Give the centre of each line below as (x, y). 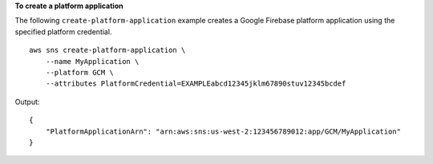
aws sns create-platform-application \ (107, 50)
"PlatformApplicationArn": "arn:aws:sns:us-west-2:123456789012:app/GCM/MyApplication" (223, 131)
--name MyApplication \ (92, 61)
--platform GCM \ (79, 72)
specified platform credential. (63, 31)
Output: (27, 102)
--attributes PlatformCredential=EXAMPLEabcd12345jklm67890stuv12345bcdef (196, 84)
